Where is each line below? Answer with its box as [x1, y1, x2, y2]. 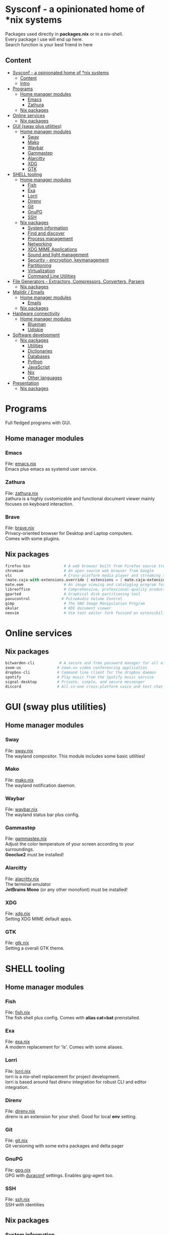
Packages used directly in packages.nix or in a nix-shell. [5, 31, 123, 37]
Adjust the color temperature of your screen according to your [5, 841, 134, 847]
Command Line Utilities [27, 273, 76, 279]
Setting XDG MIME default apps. [5, 916, 72, 922]
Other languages [27, 374, 62, 381]
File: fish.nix [5, 1009, 30, 1015]
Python [27, 359, 43, 365]
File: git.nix [5, 1137, 28, 1144]
